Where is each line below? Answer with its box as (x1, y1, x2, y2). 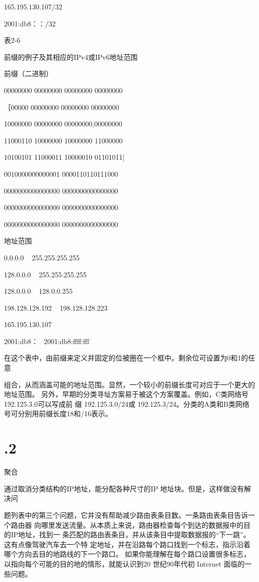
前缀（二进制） (4, 68, 53, 79)
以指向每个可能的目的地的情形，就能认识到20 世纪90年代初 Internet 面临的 (4, 558, 245, 569)
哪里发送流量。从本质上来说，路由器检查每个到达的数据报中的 (41, 519, 244, 530)
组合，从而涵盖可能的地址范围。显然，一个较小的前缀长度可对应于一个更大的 (4, 379, 255, 389)
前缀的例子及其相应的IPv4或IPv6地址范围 (4, 51, 137, 62)
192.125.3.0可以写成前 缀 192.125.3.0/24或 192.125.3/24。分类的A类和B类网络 (4, 398, 250, 409)
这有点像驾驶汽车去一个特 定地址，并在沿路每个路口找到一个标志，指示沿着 (4, 539, 251, 549)
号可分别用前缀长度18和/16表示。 (4, 408, 112, 419)
